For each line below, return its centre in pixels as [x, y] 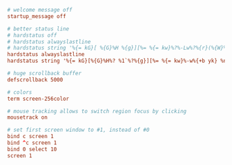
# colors [20, 92]
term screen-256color [38, 99]
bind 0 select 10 [32, 149]
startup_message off [37, 16]
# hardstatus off [32, 35]
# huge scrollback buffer [44, 73]
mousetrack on [28, 117]
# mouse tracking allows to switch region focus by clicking [97, 111]
